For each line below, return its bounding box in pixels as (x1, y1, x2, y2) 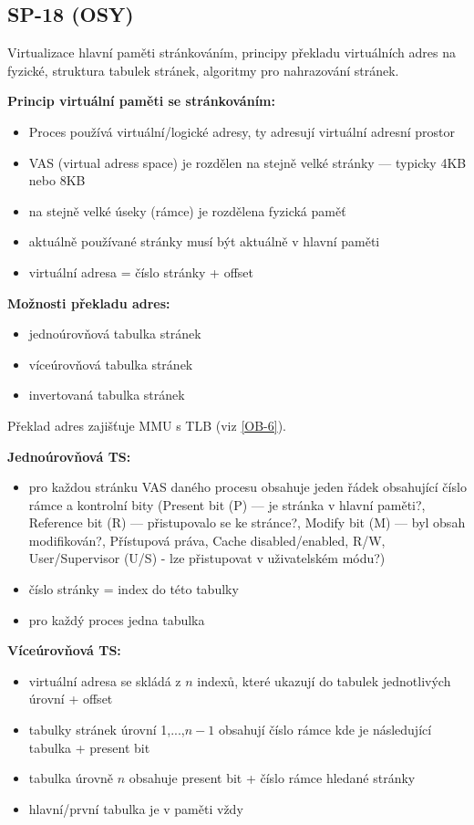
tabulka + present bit (28, 737, 150, 757)
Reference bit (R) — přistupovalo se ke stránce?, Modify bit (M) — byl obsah (28, 513, 466, 532)
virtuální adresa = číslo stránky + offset (28, 262, 253, 281)
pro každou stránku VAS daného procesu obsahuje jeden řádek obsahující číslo (28, 477, 467, 496)
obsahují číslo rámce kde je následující (218, 720, 432, 739)
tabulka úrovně (28, 768, 114, 788)
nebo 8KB (28, 171, 86, 190)
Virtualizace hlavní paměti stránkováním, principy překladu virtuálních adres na (7, 43, 457, 62)
